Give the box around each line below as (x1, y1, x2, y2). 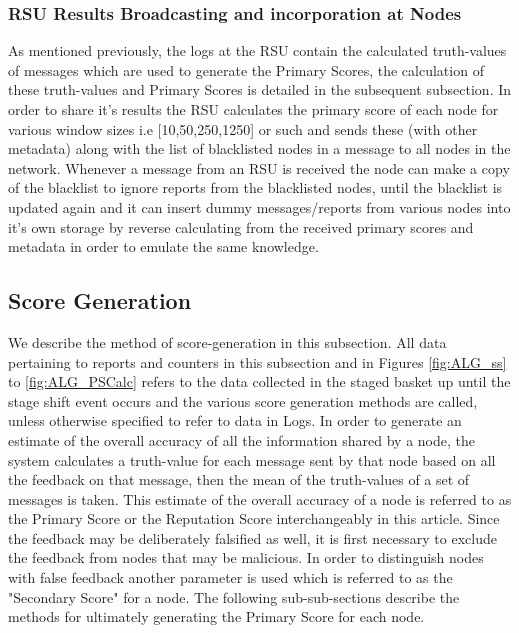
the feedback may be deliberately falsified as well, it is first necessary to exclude (8, 527, 497, 548)
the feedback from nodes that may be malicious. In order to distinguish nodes (8, 547, 484, 568)
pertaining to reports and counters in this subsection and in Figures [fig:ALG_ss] (8, 351, 507, 372)
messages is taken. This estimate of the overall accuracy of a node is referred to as (8, 488, 512, 509)
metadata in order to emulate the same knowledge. (8, 236, 319, 257)
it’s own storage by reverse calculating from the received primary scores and (8, 216, 474, 237)
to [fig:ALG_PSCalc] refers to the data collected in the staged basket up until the (8, 371, 511, 392)
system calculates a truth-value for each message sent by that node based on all (8, 449, 496, 470)
